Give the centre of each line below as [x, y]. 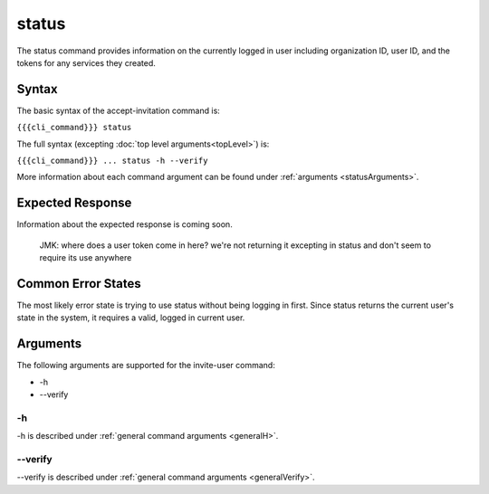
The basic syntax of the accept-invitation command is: [119, 110]
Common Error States [79, 284]
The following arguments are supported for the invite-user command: [146, 366]
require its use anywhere [86, 258]
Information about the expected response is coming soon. [125, 224]
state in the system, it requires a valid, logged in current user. [131, 318]
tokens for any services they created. [86, 62]
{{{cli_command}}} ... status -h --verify [112, 161]
